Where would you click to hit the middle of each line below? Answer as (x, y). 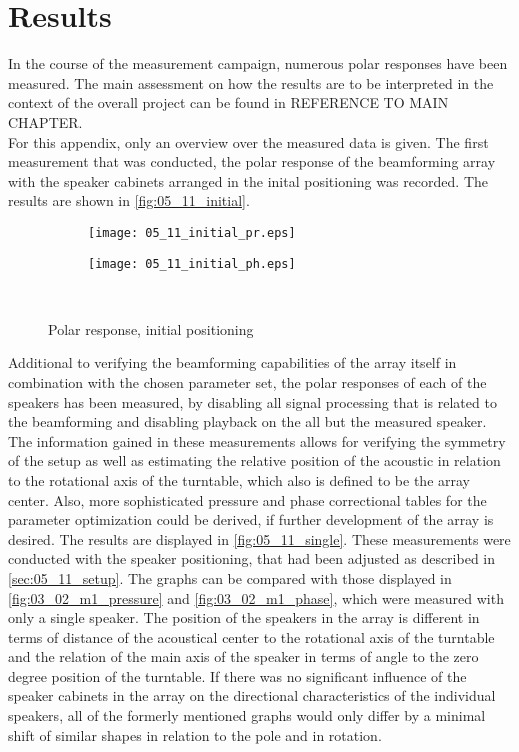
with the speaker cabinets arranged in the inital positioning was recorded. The (248, 180)
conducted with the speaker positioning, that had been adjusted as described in (252, 558)
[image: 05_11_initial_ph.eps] (192, 263)
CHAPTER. (45, 121)
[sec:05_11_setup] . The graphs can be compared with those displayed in (230, 577)
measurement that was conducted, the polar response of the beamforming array (252, 161)
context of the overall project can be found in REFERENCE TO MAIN (228, 102)
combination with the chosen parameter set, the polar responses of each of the (247, 381)
